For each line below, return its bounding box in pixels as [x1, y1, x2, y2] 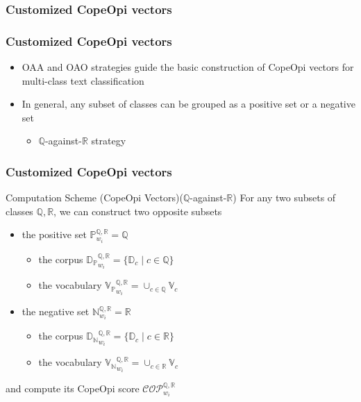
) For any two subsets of [233, 190, 336, 205]
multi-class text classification [22, 73, 144, 87]
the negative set [22, 304, 90, 319]
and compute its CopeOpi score [6, 381, 140, 396]
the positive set [22, 227, 87, 242]
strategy [91, 133, 126, 148]
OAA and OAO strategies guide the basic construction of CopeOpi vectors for [22, 60, 354, 74]
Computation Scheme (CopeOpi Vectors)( [6, 190, 184, 205]
